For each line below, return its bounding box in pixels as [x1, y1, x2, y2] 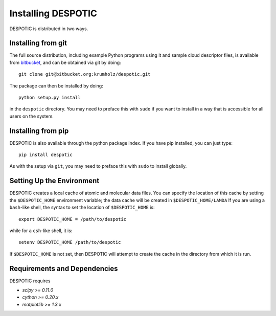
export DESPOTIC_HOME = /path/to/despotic [18, 216, 127, 222]
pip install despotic [18, 152, 73, 158]
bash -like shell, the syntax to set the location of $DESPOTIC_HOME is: [9, 205, 155, 211]
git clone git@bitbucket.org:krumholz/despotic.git [18, 72, 151, 77]
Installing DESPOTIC [9, 8, 97, 19]
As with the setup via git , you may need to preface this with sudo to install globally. [9, 163, 187, 169]
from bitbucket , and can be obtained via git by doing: [9, 59, 121, 65]
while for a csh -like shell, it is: [9, 228, 73, 234]
